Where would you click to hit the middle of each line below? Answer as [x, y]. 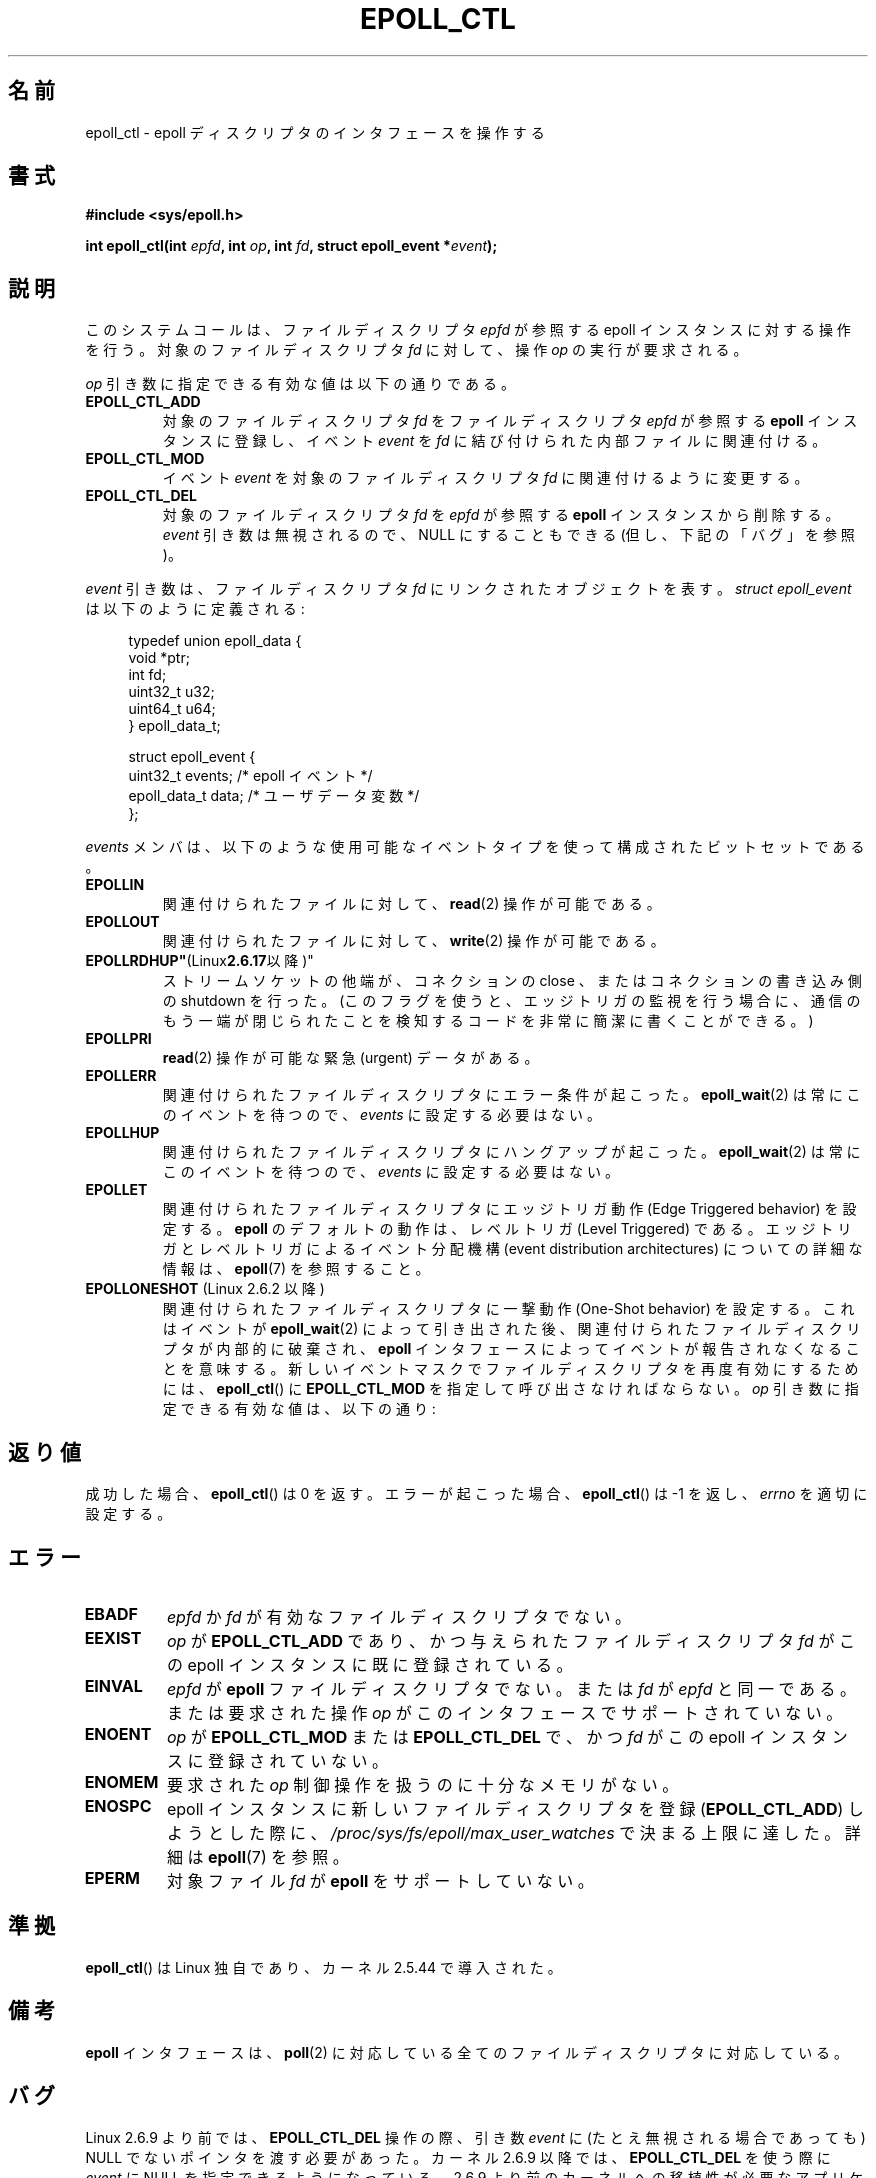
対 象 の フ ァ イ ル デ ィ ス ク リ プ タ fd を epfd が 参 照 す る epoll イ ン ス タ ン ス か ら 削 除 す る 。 [501, 515]
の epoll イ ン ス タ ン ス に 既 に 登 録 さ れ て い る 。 [369, 1664]
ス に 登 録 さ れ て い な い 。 [277, 1760]
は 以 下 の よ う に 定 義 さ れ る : [195, 609]
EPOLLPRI [118, 1039]
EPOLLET [116, 1190]
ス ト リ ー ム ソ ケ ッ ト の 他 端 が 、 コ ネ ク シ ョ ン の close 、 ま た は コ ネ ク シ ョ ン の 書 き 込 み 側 [512, 981]
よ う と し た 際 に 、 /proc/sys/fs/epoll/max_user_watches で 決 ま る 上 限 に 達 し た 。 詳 [513, 1832]
